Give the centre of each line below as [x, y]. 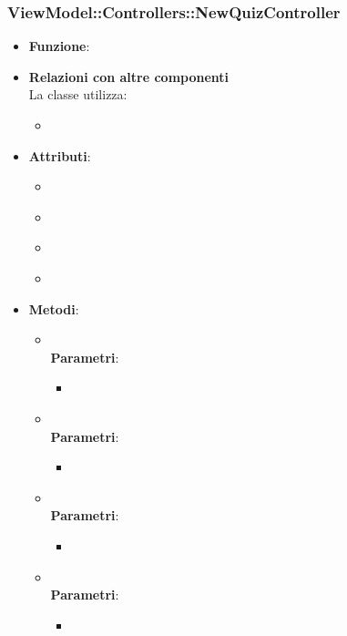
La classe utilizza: [78, 94]
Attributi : [60, 155]
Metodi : [54, 308]
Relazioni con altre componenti [129, 76]
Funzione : [59, 46]
